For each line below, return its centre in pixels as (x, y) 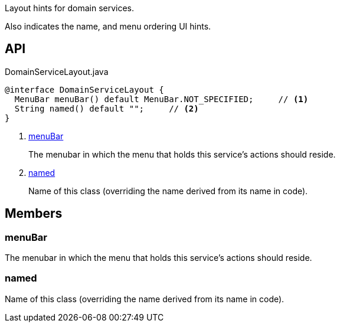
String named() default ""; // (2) (107, 108)
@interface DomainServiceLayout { (84, 89)
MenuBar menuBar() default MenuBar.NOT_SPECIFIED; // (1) (161, 99)
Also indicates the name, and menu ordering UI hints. (108, 26)
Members (34, 214)
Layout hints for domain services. (70, 8)
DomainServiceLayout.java (57, 71)
